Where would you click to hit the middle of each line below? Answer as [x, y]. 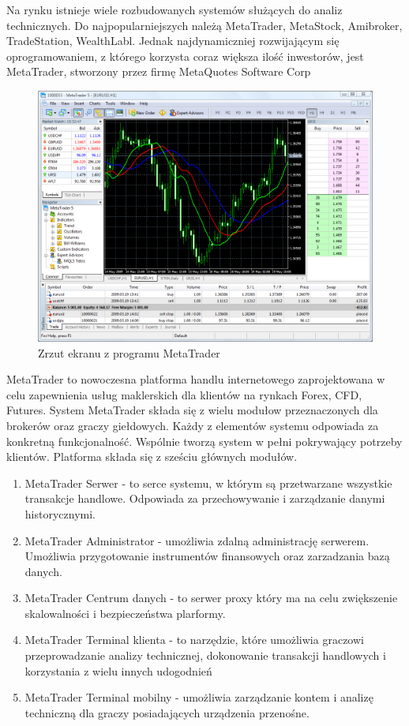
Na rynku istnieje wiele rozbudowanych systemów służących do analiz [174, 9]
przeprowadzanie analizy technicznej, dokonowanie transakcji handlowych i [205, 655]
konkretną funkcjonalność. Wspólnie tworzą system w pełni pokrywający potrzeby [204, 441]
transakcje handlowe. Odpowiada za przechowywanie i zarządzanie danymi [205, 498]
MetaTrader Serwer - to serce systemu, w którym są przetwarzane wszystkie [208, 483]
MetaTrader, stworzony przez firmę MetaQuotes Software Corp [159, 71]
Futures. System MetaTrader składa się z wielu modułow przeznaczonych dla [192, 410]
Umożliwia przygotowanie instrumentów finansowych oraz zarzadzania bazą [207, 556]
